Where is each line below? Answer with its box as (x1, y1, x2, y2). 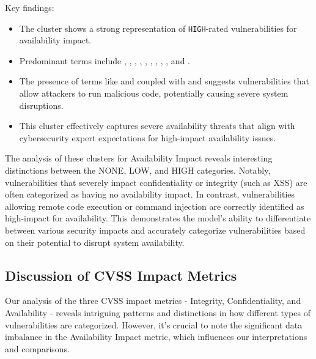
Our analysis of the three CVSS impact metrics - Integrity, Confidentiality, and (5, 294, 301, 307)
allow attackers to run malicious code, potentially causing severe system (19, 87, 288, 100)
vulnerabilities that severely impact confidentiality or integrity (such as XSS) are (5, 176, 307, 188)
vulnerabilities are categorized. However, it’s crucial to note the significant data (5, 318, 303, 331)
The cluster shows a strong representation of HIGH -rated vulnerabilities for (19, 21, 297, 34)
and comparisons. (5, 342, 70, 355)
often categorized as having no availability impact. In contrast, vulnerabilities (5, 188, 295, 201)
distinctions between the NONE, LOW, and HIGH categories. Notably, (5, 164, 271, 176)
